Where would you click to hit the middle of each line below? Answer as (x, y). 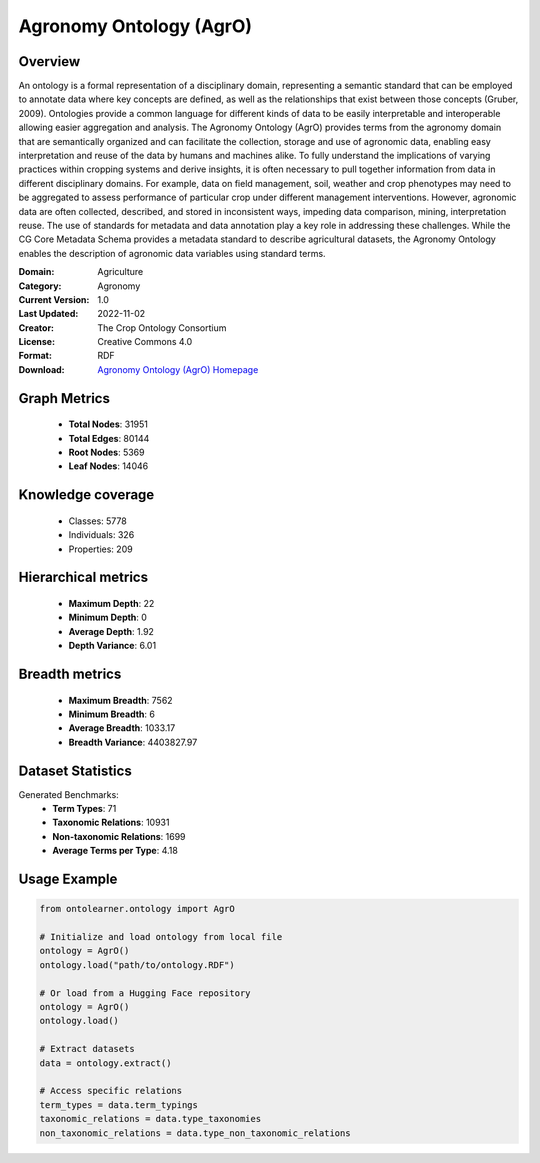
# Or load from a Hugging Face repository (145, 993)
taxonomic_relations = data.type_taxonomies (150, 1119)
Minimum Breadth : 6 (111, 714)
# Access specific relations (111, 1091)
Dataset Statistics (75, 770)
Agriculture (120, 272)
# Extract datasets (87, 1049)
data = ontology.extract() (105, 1063)
